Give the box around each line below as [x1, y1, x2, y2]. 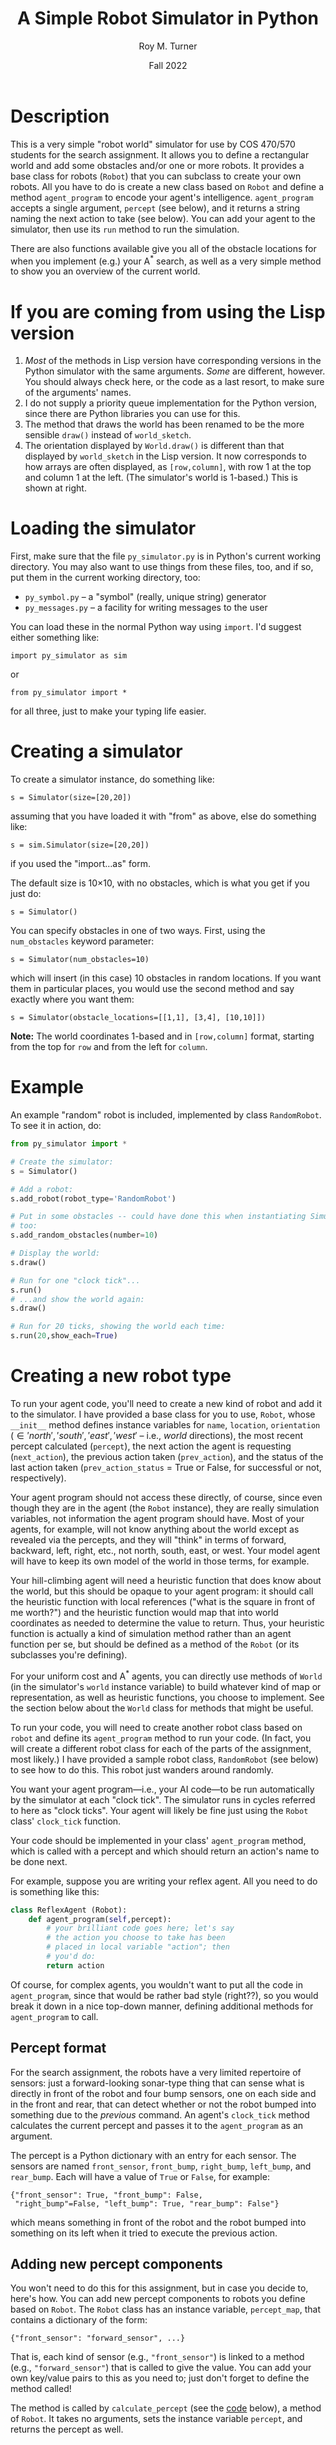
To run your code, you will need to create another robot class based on [10, 1721, 303, 1733]
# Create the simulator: [10, 1157, 114, 1167]
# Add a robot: [10, 1184, 74, 1194]
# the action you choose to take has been [46, 1933, 226, 1943]
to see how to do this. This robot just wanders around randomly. [10, 1763, 274, 1776]
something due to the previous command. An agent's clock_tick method [10, 2108, 310, 2121]
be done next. [10, 1855, 68, 1867]
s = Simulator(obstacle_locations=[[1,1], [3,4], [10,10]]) [10, 1013, 267, 1023]
